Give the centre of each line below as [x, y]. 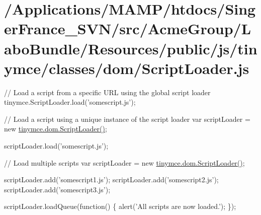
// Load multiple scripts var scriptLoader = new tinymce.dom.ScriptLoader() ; [124, 162]
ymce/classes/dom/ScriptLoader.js [127, 68]
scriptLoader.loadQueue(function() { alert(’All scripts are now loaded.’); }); [120, 206]
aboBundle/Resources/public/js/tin [131, 48]
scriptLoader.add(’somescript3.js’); [57, 189]
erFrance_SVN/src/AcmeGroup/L [128, 28]
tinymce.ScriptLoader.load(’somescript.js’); [70, 102]
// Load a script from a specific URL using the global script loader [107, 92]
